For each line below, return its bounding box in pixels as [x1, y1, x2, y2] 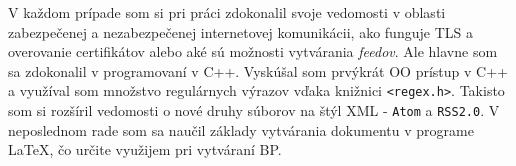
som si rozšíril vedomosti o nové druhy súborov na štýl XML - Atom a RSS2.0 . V [8, 100, 500, 121]
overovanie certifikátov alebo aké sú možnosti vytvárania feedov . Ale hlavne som [8, 41, 498, 62]
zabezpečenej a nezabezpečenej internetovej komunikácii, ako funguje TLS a [8, 21, 473, 42]
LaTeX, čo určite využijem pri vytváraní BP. [8, 139, 282, 160]
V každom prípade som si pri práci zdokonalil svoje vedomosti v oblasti [8, 2, 446, 22]
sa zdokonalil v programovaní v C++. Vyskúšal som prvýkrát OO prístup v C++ [8, 60, 508, 81]
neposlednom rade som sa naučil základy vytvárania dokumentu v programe [8, 119, 474, 140]
